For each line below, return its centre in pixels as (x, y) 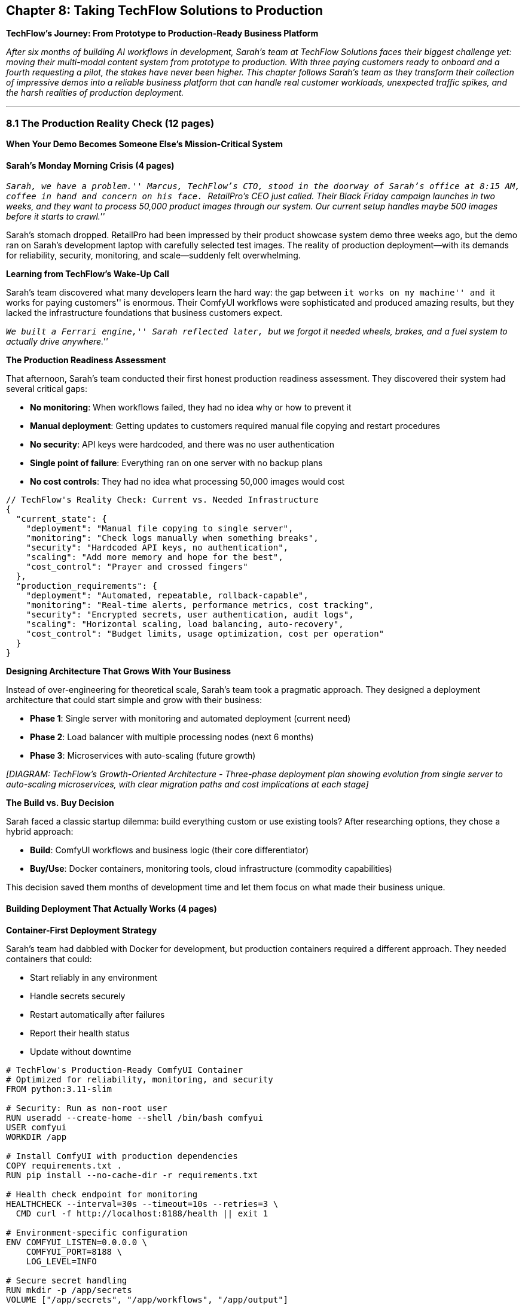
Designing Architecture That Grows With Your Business (119, 671)
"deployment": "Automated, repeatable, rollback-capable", (167, 596)
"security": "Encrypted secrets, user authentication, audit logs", (190, 615)
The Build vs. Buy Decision (60, 803)
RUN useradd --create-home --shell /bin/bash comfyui (135, 1117)
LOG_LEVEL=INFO (61, 1261)
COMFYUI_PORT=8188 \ (74, 1251)
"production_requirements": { (86, 586)
